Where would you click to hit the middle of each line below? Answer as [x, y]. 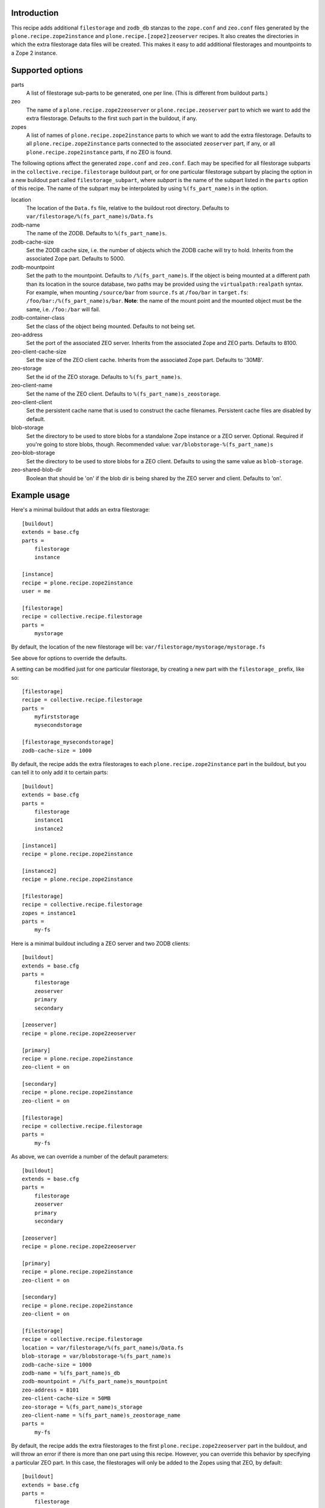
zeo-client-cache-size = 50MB [67, 1399]
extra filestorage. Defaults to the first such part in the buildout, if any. [112, 118]
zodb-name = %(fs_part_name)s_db [71, 1373]
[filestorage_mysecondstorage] [68, 742]
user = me [36, 591]
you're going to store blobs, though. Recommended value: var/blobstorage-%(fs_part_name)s [150, 444]
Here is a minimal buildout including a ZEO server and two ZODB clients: [101, 943]
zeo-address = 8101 [51, 1390]
